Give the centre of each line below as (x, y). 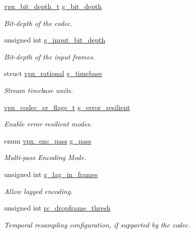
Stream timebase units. (39, 90)
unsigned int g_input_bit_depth (55, 40)
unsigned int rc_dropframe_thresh (57, 208)
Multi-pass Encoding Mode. (45, 157)
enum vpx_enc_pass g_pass (48, 140)
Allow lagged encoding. (38, 191)
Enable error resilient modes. (48, 124)
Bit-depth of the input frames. (50, 56)
